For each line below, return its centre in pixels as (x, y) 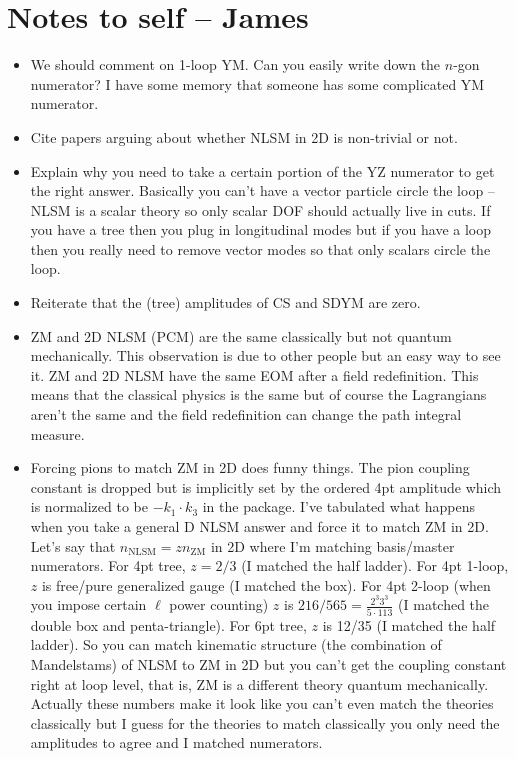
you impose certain (88, 604)
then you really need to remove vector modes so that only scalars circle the (260, 248)
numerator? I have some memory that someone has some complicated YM (257, 83)
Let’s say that (73, 545)
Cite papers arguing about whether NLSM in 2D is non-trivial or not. (244, 136)
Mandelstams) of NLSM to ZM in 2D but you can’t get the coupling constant (268, 663)
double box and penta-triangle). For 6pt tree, (168, 624)
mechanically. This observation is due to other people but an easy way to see (265, 355)
